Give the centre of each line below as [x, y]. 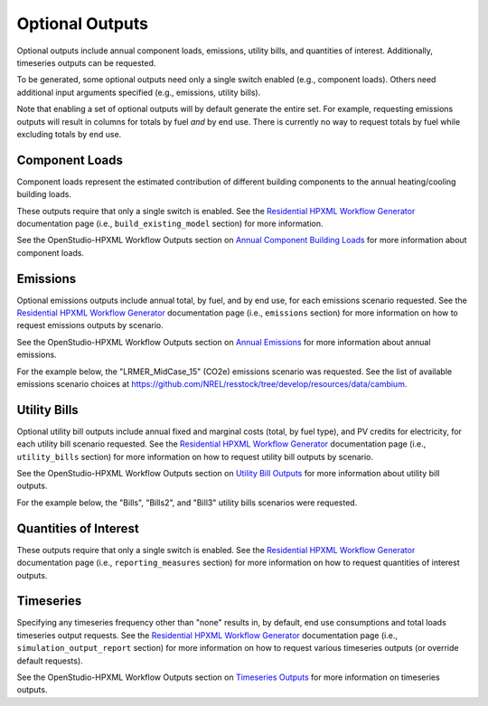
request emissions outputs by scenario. [90, 325]
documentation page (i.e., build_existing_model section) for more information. [170, 223]
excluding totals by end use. [69, 134]
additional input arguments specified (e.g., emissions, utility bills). [139, 92]
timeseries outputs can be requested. [86, 62]
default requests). [50, 661]
